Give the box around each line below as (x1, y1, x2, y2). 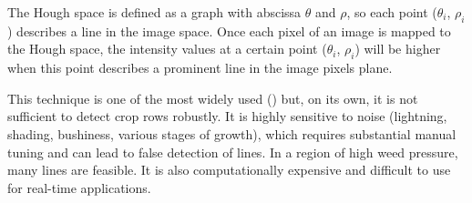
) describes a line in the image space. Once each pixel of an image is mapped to (7, 21, 451, 40)
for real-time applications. (7, 178, 151, 197)
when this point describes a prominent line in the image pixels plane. (7, 58, 393, 77)
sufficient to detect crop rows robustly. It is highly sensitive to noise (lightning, (7, 107, 447, 126)
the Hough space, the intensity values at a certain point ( (7, 39, 327, 58)
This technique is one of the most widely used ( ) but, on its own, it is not (7, 88, 418, 107)
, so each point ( (346, 3, 437, 21)
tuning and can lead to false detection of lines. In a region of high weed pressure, (7, 142, 458, 161)
